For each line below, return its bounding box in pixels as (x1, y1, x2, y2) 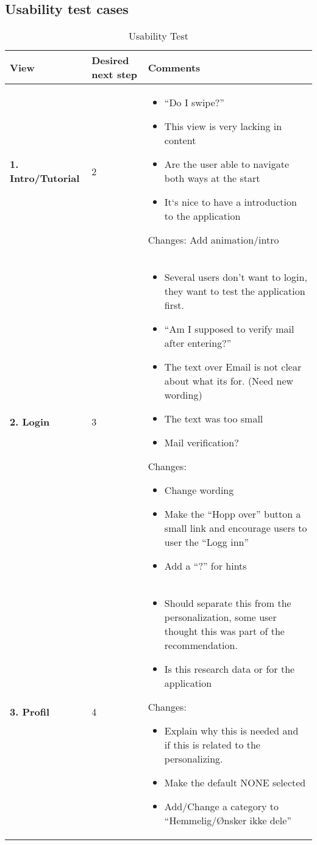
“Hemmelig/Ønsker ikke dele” (164, 813, 291, 828)
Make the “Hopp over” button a (164, 507, 301, 521)
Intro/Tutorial (10, 171, 80, 186)
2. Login (10, 414, 50, 429)
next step (91, 67, 137, 82)
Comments (148, 60, 201, 74)
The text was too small (164, 412, 263, 426)
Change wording (164, 483, 234, 498)
